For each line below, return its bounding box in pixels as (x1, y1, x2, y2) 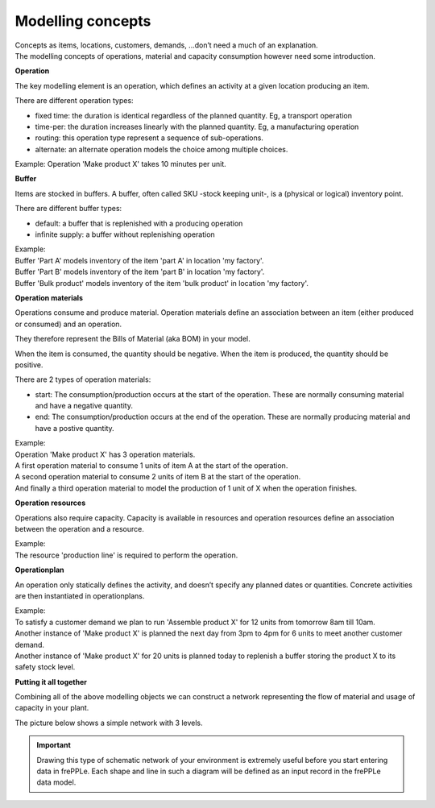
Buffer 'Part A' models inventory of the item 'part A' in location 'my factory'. (14, 255, 264, 265)
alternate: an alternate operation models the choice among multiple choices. (35, 144, 288, 154)
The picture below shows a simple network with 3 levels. (14, 718, 203, 727)
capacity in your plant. (14, 703, 89, 713)
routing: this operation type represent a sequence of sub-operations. (35, 133, 263, 143)
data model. (36, 777, 77, 787)
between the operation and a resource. (14, 524, 144, 533)
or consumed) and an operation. (14, 319, 122, 329)
